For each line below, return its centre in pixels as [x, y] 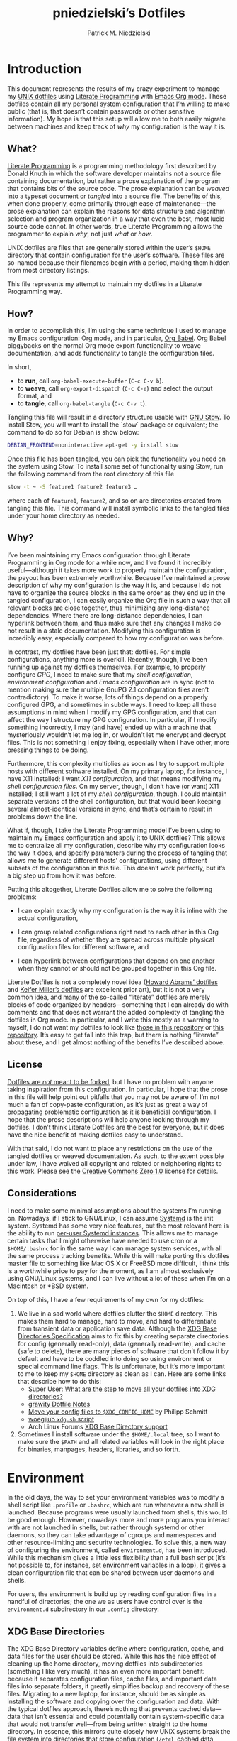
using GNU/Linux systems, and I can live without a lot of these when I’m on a [119, 1278]
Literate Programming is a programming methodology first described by [112, 165]
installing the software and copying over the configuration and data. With [114, 1701]
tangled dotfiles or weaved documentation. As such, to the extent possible [116, 1156]
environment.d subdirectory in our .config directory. [83, 1609]
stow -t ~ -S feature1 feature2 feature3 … [73, 487]
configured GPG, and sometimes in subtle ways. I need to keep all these [112, 704]
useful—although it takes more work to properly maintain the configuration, [117, 570]
